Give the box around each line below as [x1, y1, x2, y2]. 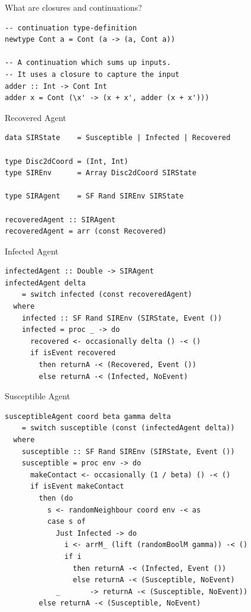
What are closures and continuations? [5, 1, 142, 13]
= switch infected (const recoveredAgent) [21, 290, 192, 299]
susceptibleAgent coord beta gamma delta [5, 412, 171, 421]
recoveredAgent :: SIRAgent [5, 215, 116, 224]
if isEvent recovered [30, 349, 116, 358]
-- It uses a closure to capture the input [5, 70, 180, 79]
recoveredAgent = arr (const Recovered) [5, 227, 167, 236]
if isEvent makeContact [30, 482, 124, 491]
